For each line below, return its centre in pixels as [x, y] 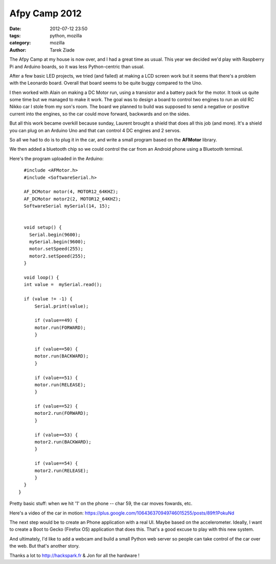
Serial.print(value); [62, 306]
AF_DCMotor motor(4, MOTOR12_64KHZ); [71, 192]
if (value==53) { [56, 435]
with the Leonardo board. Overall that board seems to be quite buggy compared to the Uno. [106, 83]
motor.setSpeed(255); [56, 249]
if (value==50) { [56, 349]
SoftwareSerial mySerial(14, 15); [67, 206]
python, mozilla [66, 35]
